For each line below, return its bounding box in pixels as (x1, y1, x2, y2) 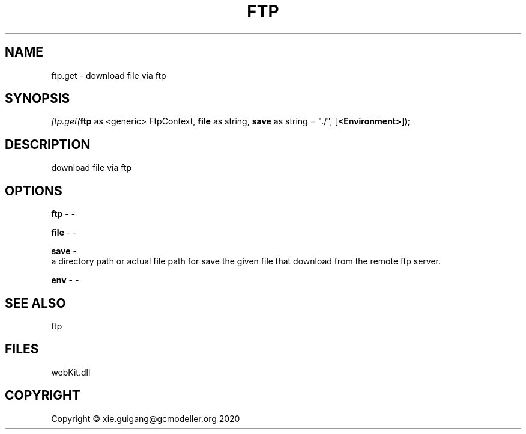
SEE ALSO (5, 295, 66, 311)
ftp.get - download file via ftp (51, 70, 166, 81)
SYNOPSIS (5, 91, 70, 106)
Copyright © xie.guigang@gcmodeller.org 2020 (51, 413, 240, 424)
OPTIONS (5, 183, 62, 198)
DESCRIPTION (5, 136, 91, 152)
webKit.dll (51, 367, 91, 377)
